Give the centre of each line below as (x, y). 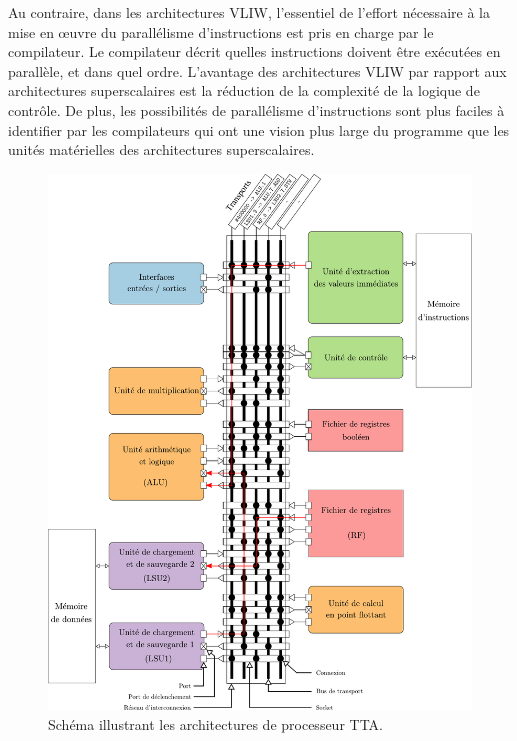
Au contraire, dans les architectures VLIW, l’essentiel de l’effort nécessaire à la (249, 12)
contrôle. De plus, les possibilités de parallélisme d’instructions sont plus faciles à (256, 109)
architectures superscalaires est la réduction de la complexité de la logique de (244, 90)
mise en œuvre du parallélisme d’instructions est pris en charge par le (221, 31)
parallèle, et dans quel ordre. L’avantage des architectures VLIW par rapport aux (257, 70)
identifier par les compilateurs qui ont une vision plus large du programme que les (259, 129)
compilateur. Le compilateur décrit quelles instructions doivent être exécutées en (254, 51)
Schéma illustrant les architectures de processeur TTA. (215, 724)
